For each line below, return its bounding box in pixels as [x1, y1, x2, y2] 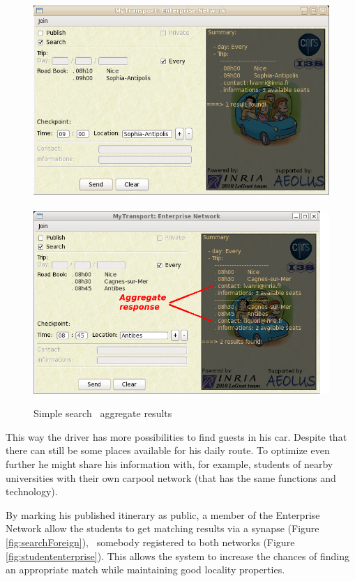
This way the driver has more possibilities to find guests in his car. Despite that [6, 429, 347, 444]
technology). [6, 484, 58, 499]
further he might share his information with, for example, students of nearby [6, 457, 333, 471]
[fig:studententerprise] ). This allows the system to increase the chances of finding [6, 548, 350, 563]
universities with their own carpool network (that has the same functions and [6, 470, 336, 485]
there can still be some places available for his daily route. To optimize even [6, 443, 330, 458]
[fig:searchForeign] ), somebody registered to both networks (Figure [6, 534, 295, 549]
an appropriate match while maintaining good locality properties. [6, 562, 285, 577]
